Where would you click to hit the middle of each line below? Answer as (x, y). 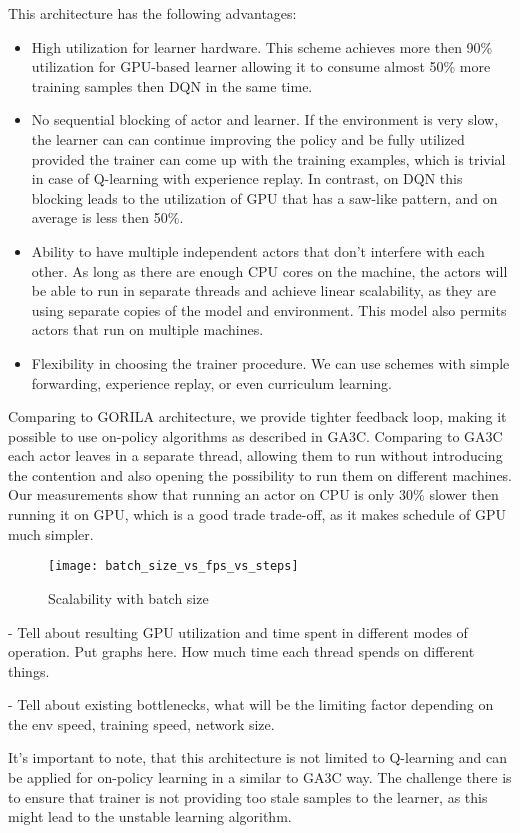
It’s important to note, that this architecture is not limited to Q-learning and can (257, 757)
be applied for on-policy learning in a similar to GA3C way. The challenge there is (260, 777)
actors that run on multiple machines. (147, 329)
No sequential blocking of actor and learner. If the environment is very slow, (265, 119)
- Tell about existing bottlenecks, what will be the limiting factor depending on (251, 704)
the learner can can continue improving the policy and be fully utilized (248, 138)
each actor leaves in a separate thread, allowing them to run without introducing (255, 455)
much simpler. (51, 533)
